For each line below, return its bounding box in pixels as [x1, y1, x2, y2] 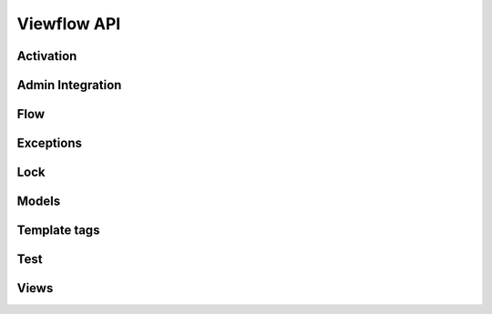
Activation [16, 48, 77, 64]
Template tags [16, 223, 100, 238]
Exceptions [16, 136, 82, 151]
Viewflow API [16, 14, 121, 34]
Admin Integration [16, 77, 122, 93]
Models [16, 194, 61, 209]
